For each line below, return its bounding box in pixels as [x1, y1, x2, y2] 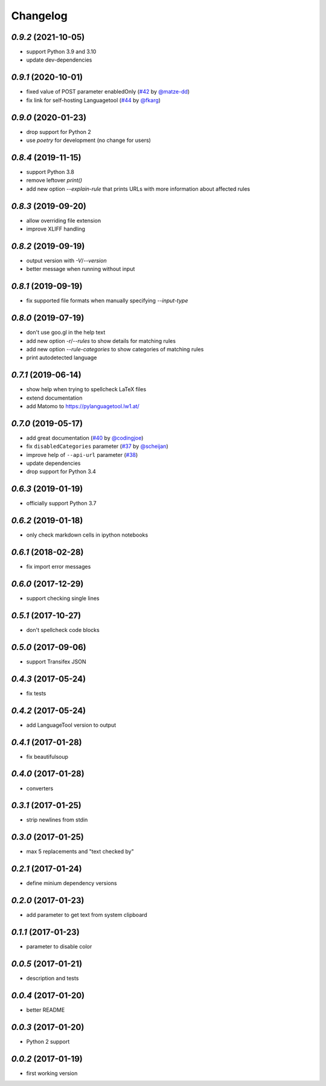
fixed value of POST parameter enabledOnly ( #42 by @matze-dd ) [26, 88, 190, 95]
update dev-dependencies [26, 56, 92, 63]
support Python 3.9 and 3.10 [26, 48, 97, 56]
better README [26, 1006, 65, 1014]
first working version [26, 1069, 78, 1077]
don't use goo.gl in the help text [26, 329, 106, 336]
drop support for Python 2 [26, 128, 92, 135]
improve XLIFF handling [26, 225, 86, 232]
